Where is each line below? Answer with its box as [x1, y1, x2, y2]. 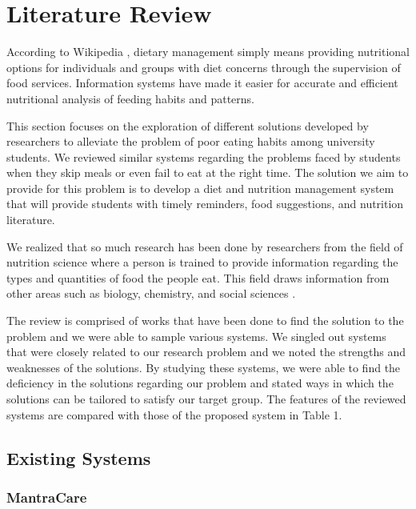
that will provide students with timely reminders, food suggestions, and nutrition [6, 195, 404, 212]
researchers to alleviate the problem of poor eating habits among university [6, 133, 375, 150]
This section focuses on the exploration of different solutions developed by [6, 117, 369, 134]
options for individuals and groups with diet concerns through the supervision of [6, 58, 401, 75]
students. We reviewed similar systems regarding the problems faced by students [6, 148, 401, 165]
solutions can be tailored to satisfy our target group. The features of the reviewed [6, 391, 406, 407]
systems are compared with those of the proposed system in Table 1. [6, 406, 342, 423]
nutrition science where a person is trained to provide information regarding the [6, 254, 398, 271]
